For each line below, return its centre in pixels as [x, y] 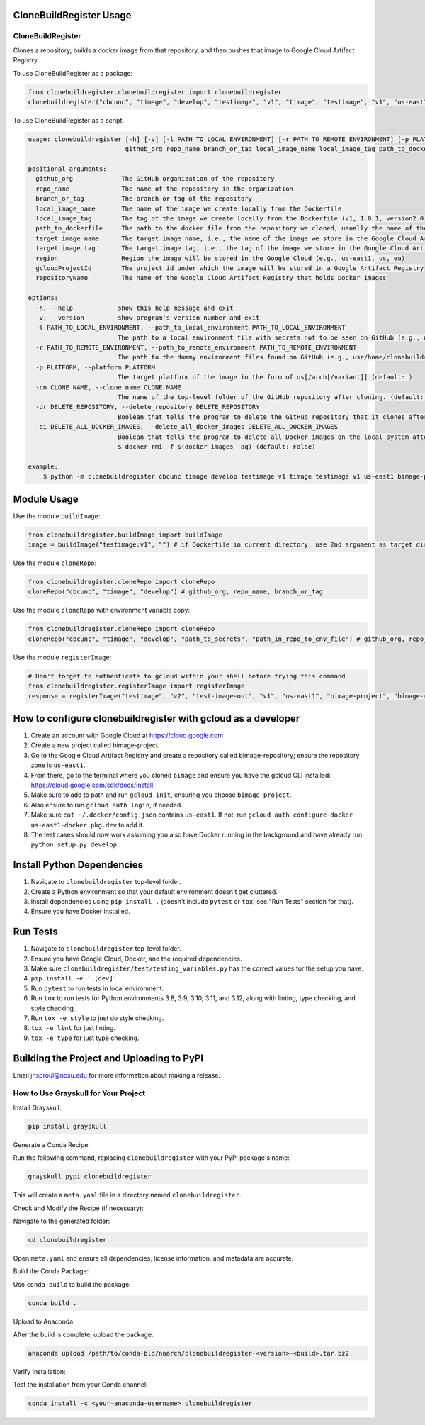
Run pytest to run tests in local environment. [97, 988]
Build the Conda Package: [51, 1271]
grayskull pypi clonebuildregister [90, 1177]
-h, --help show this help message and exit [135, 308]
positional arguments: [67, 169]
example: [43, 466]
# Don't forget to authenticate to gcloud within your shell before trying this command [187, 676]
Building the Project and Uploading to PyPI [108, 1058]
